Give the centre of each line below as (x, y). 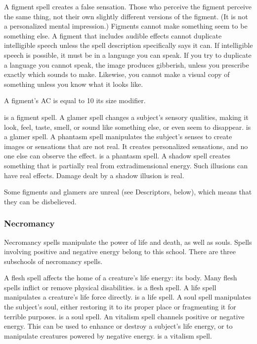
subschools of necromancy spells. (53, 261)
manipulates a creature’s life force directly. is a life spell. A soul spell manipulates (128, 297)
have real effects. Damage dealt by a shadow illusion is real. (94, 175)
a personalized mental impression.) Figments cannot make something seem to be (126, 26)
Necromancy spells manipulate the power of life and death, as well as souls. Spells (128, 242)
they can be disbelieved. (40, 201)
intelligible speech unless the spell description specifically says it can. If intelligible (128, 45)
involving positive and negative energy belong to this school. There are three (120, 251)
